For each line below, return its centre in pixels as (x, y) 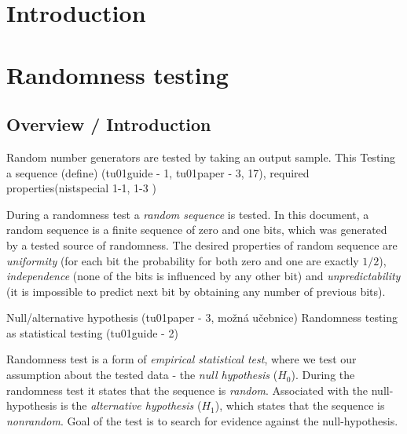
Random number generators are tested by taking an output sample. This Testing (201, 157)
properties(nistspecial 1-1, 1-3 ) (81, 188)
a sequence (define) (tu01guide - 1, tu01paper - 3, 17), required (158, 172)
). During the (323, 375)
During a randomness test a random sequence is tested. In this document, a (188, 214)
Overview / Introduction (109, 124)
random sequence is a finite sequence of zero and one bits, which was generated (197, 230)
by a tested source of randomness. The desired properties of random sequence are (202, 244)
